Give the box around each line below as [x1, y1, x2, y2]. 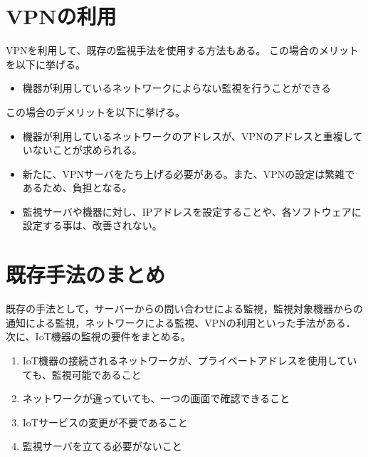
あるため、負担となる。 [22, 180, 132, 195]
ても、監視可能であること [22, 367, 142, 382]
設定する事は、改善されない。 [22, 218, 162, 233]
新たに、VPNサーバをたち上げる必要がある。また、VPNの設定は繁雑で [22, 166, 355, 181]
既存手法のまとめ [6, 260, 166, 289]
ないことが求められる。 [32, 142, 142, 157]
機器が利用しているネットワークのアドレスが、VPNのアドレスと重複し [22, 128, 353, 143]
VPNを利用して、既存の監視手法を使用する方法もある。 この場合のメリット [6, 43, 359, 58]
